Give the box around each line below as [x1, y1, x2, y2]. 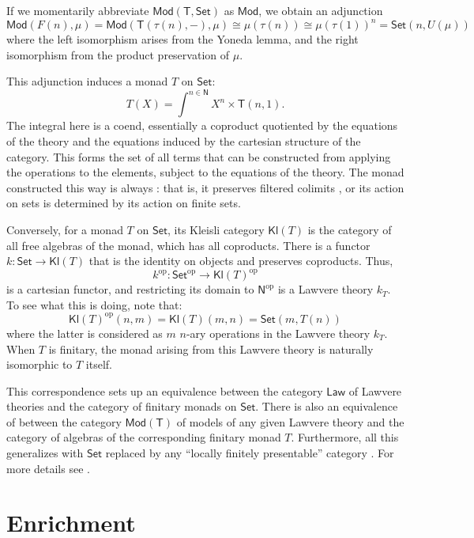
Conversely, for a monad [6, 221, 123, 237]
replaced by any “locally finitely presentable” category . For [105, 445, 394, 461]
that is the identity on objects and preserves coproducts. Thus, [88, 252, 393, 269]
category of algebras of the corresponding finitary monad [6, 429, 281, 445]
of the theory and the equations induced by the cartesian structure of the [6, 132, 361, 149]
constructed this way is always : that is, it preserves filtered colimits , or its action [6, 179, 404, 195]
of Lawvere [348, 382, 402, 399]
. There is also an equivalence [255, 398, 398, 415]
